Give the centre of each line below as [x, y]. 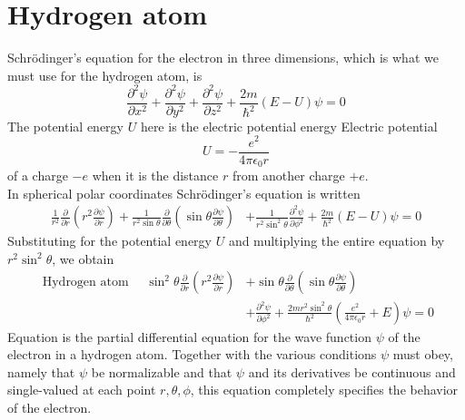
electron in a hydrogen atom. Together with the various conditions [192, 354]
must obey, [423, 354]
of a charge [38, 176]
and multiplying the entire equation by [336, 241]
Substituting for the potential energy [109, 241]
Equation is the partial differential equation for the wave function [189, 336]
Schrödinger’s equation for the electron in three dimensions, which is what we [223, 58]
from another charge [288, 176]
